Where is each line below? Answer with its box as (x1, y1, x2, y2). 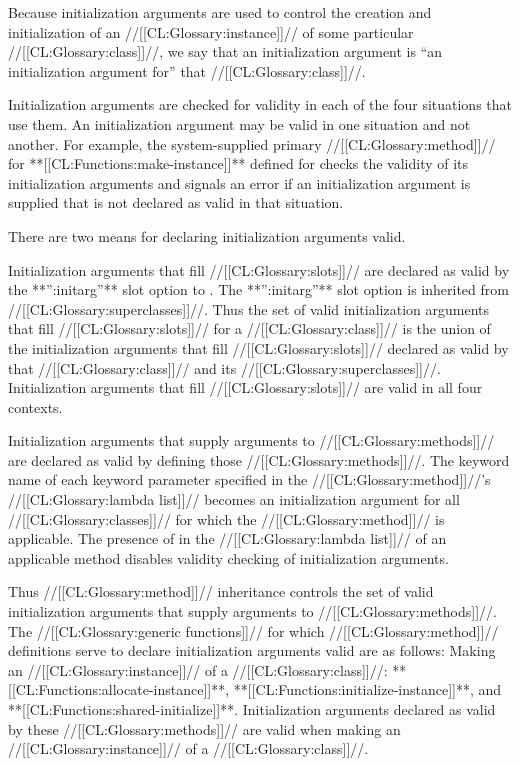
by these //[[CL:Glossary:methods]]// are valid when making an (8, 718, 401, 739)
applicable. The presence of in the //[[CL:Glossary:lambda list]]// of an (8, 528, 447, 549)
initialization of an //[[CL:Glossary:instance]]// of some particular (8, 21, 414, 42)
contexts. (8, 396, 63, 417)
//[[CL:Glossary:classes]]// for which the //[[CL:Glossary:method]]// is (8, 508, 445, 529)
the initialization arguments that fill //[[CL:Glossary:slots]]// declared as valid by (8, 337, 509, 358)
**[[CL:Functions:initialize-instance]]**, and (233, 679, 502, 700)
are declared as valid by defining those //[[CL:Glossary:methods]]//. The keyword (8, 449, 510, 470)
